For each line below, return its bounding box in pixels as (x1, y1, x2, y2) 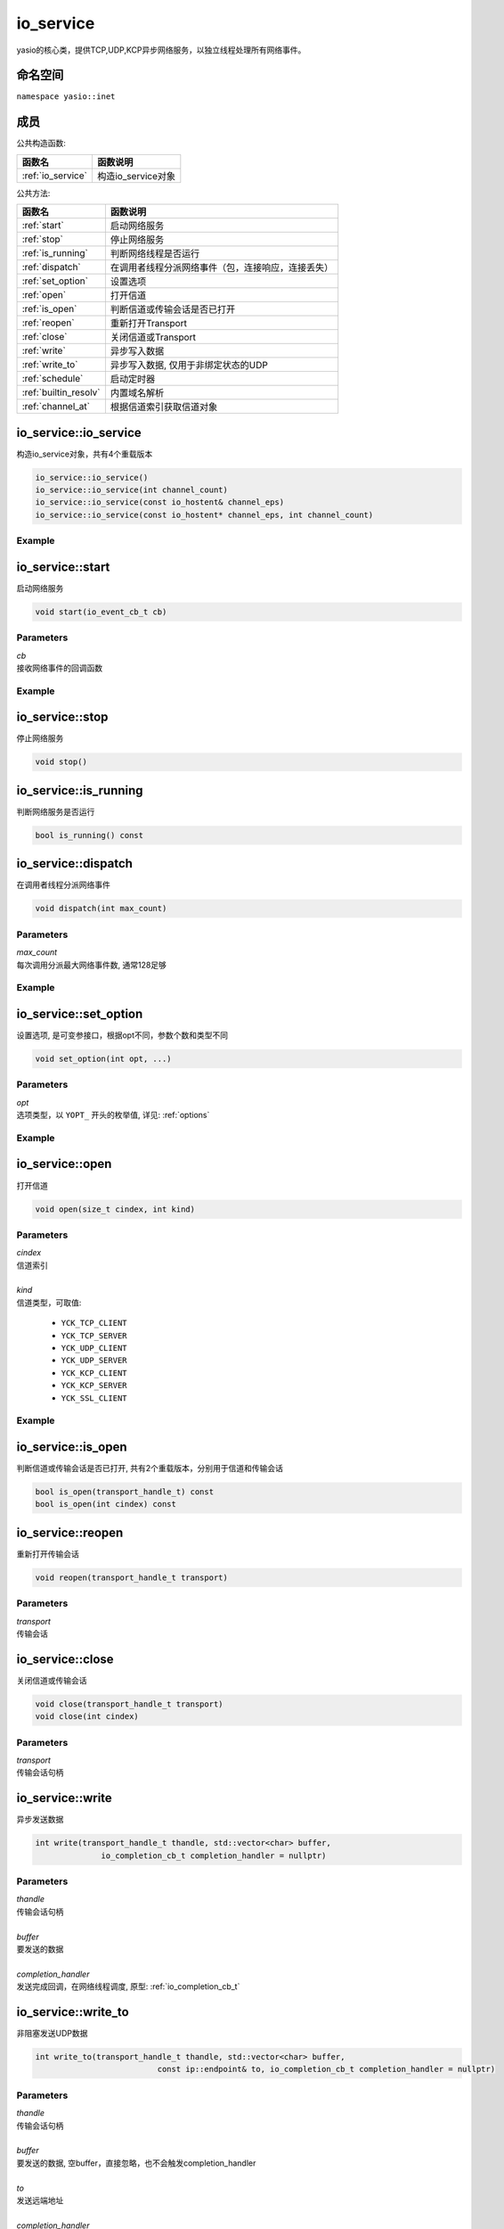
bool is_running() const (35, 830, 144, 840)
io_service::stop (16, 710, 109, 725)
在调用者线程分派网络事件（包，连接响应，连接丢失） (110, 261, 334, 274)
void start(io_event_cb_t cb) (35, 606, 167, 617)
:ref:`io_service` (21, 169, 88, 182)
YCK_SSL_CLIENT (61, 1393, 128, 1403)
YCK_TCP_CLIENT (61, 1318, 128, 1328)
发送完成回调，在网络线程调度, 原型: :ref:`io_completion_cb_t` (16, 1981, 240, 1992)
